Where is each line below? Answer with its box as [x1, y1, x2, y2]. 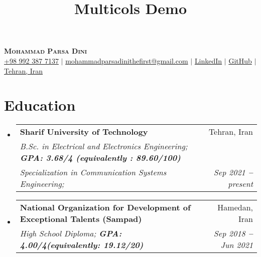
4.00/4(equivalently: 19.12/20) [20, 239, 144, 251]
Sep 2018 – [213, 227, 253, 239]
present [228, 178, 253, 190]
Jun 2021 [220, 239, 253, 251]
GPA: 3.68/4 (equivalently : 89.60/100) [20, 152, 181, 164]
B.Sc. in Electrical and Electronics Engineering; [20, 140, 188, 152]
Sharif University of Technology [20, 126, 148, 138]
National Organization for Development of [20, 201, 191, 213]
